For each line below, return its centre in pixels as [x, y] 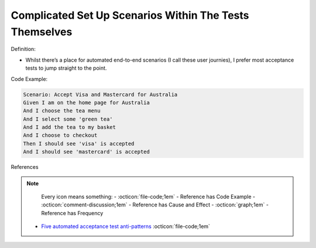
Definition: [23, 49]
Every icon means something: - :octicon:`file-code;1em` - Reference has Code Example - [148, 197]
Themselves [42, 32]
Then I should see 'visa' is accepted [79, 143]
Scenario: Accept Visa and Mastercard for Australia [100, 94]
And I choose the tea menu [62, 111]
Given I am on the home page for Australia [87, 102]
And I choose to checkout [60, 135]
